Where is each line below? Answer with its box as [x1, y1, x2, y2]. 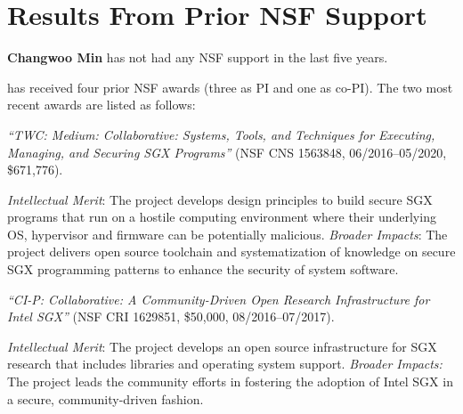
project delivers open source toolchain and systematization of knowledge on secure [7, 242, 456, 261]
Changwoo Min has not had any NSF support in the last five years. [7, 48, 388, 67]
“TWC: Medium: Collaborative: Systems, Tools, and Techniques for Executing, [7, 125, 435, 143]
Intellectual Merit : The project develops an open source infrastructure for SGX [7, 337, 437, 355]
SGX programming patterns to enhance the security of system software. [7, 260, 399, 279]
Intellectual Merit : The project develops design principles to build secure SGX [7, 190, 433, 208]
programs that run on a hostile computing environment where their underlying [7, 207, 436, 226]
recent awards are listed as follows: [7, 95, 196, 114]
